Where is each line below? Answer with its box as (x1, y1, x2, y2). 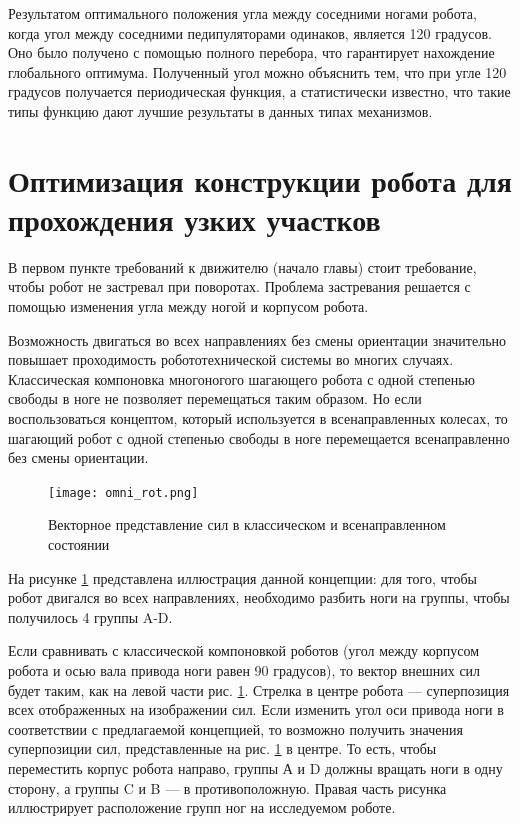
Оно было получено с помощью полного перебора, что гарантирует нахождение (8, 42, 495, 63)
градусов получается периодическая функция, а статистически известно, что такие (8, 81, 511, 102)
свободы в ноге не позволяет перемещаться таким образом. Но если (8, 388, 422, 409)
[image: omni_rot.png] (48, 485, 199, 500)
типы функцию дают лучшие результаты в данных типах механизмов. (8, 100, 433, 121)
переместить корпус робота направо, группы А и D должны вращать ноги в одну (8, 758, 503, 778)
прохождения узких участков (8, 198, 381, 239)
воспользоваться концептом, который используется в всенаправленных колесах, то (8, 408, 508, 429)
